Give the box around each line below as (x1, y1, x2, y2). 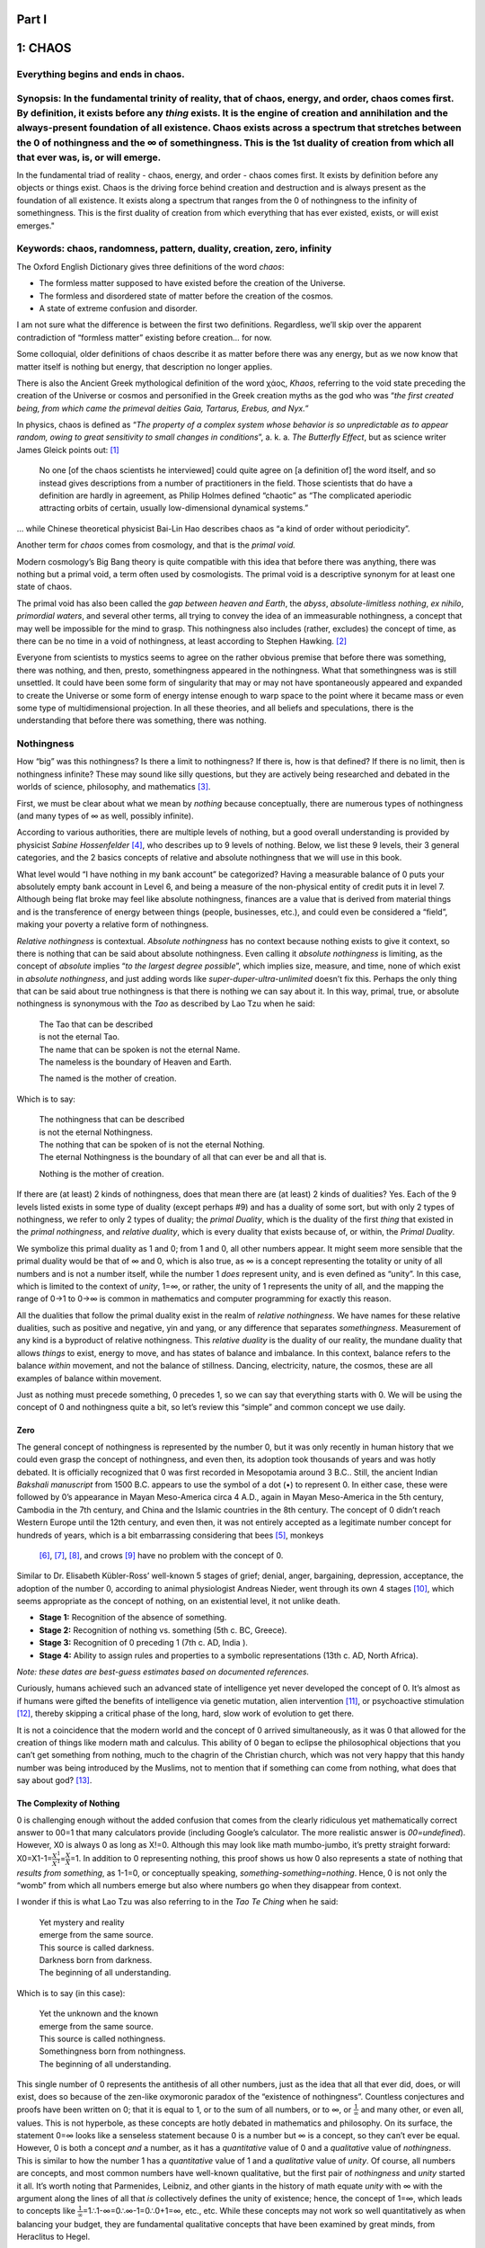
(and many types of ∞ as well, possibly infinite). (16, 810, 194, 821)
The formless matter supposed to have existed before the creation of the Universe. (39, 278, 346, 289)
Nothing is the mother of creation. (39, 1168, 164, 1179)
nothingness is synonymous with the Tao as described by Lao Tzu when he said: (16, 998, 315, 1009)
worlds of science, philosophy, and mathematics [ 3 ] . (16, 781, 211, 792)
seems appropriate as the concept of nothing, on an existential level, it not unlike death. (16, 1596, 340, 1607)
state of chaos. (16, 581, 72, 593)
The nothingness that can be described (39, 1114, 185, 1125)
